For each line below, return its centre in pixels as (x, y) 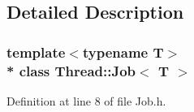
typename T (123, 52)
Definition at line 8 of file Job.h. (86, 100)
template (36, 52)
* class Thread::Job (71, 70)
